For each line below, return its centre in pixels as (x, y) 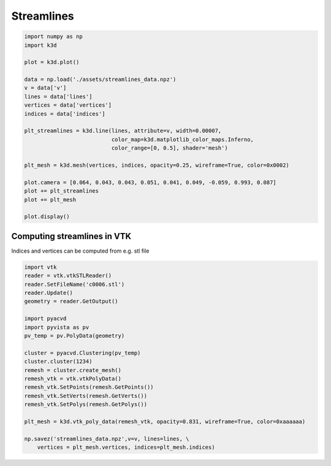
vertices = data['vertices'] (68, 105)
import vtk (40, 267)
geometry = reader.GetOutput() (71, 301)
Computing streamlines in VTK (71, 236)
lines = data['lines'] (58, 96)
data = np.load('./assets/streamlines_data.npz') (100, 79)
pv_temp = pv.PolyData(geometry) (74, 335)
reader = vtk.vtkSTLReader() (68, 276)
